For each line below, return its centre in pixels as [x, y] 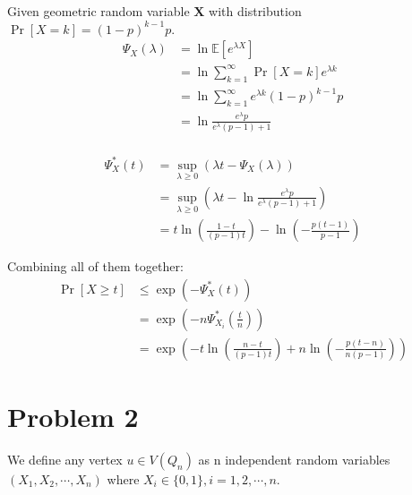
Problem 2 [73, 417]
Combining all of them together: [95, 266]
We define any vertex [65, 459]
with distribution [255, 11]
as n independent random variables [294, 459]
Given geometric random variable [99, 11]
